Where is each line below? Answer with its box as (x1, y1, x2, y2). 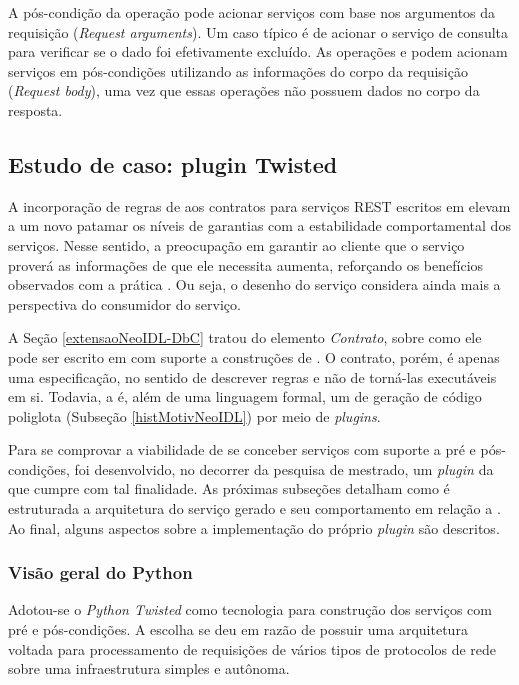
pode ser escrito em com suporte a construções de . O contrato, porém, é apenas (8, 346, 500, 367)
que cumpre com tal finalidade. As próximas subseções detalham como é (8, 478, 450, 499)
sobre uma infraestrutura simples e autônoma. (8, 658, 290, 679)
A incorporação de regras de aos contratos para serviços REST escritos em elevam (8, 195, 511, 216)
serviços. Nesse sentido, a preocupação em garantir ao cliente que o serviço (8, 234, 465, 255)
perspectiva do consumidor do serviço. (8, 293, 241, 314)
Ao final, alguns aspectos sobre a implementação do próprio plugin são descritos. (8, 517, 500, 538)
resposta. (8, 99, 63, 120)
